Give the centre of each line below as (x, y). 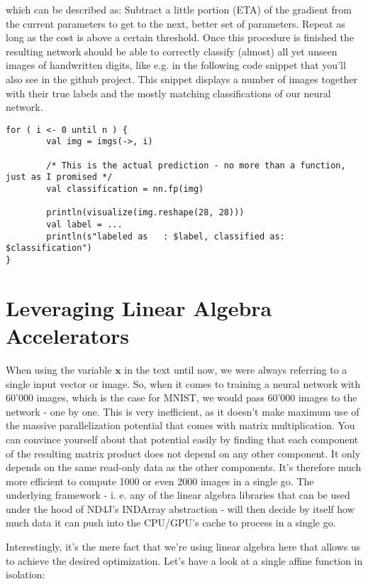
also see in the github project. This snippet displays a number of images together (182, 79)
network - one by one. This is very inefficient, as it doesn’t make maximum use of (183, 411)
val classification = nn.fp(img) (125, 189)
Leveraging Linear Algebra (139, 307)
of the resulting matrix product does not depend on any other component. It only (183, 453)
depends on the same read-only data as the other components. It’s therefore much (184, 467)
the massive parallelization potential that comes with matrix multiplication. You (180, 425)
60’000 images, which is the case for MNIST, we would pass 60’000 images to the (182, 398)
